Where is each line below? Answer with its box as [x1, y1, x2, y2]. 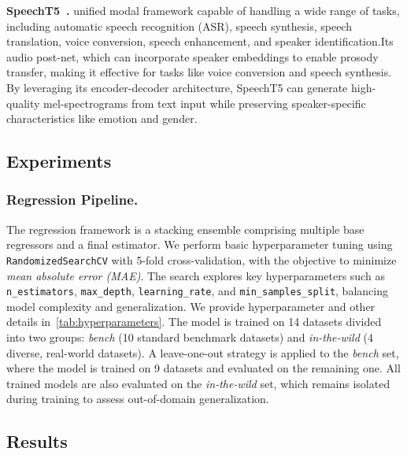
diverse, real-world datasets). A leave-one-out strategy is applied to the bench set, [6, 344, 399, 361]
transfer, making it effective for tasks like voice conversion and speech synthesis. [6, 64, 392, 80]
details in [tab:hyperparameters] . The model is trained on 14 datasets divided [6, 313, 382, 330]
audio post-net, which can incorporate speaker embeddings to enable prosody [6, 48, 379, 65]
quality [6, 94, 40, 111]
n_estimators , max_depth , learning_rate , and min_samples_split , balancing [6, 283, 388, 299]
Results [6, 429, 68, 453]
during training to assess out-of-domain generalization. [6, 390, 269, 407]
